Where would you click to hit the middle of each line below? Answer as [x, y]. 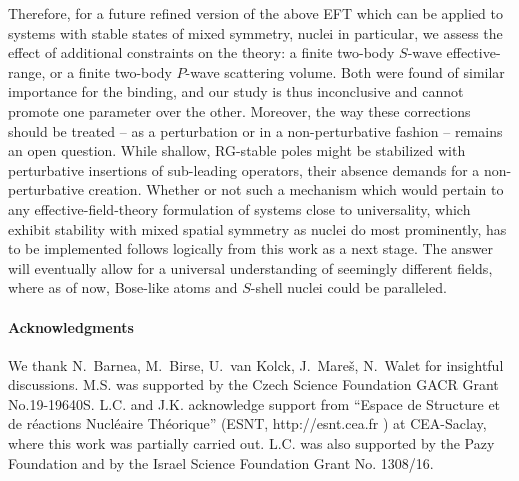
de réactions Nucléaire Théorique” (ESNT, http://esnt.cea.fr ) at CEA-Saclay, [247, 423]
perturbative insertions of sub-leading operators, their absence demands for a [244, 169]
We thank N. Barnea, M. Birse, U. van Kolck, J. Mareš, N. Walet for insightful [256, 364]
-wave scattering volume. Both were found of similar [345, 71]
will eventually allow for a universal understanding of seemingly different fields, [250, 267]
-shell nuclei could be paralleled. [348, 287]
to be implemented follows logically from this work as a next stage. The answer [251, 248]
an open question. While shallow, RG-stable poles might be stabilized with [237, 150]
